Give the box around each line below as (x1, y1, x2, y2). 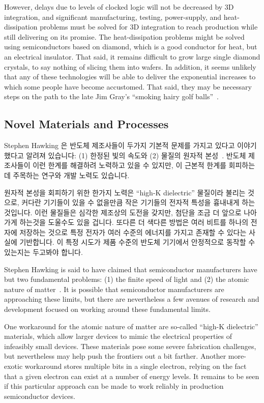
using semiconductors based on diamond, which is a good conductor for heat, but (4, 41, 257, 52)
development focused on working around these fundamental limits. (4, 304, 211, 314)
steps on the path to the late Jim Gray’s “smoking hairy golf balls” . (4, 91, 219, 102)
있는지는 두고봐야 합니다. (4, 247, 83, 257)
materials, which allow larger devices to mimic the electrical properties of (4, 331, 232, 341)
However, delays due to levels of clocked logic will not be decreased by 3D (4, 2, 234, 12)
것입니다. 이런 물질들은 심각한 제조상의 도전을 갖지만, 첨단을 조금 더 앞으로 (4, 207, 242, 217)
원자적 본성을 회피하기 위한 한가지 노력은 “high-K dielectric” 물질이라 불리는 (4, 187, 246, 197)
